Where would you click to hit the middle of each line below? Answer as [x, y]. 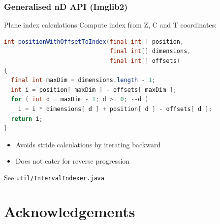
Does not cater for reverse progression [73, 161]
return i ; [27, 119]
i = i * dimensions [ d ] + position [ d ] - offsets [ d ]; [115, 109]
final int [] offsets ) [145, 61]
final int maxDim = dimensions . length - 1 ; [83, 80]
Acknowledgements [70, 211]
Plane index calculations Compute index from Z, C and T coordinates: [110, 25]
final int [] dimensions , [150, 51]
